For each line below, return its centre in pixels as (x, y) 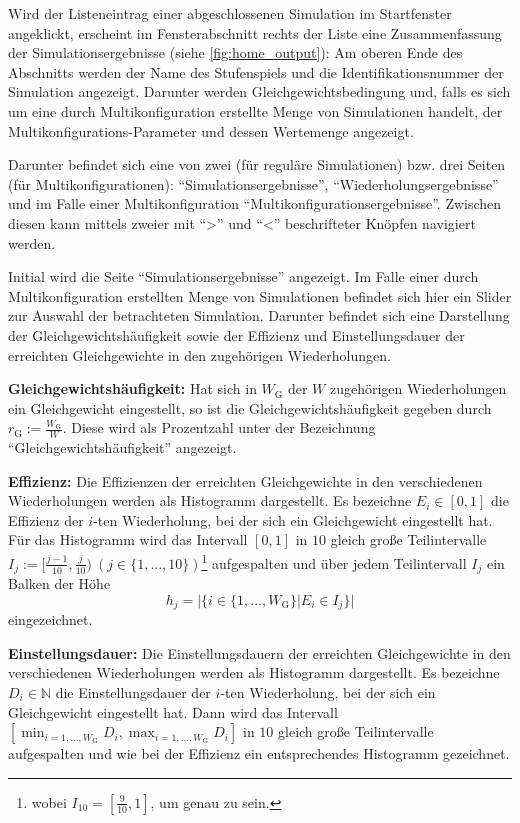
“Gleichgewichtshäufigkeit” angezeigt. (122, 447)
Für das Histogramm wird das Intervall (128, 539)
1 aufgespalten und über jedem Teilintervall (334, 561)
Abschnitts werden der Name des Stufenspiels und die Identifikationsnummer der (256, 71)
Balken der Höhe (59, 583)
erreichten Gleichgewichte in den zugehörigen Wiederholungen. (199, 354)
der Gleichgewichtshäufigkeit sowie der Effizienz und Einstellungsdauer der (236, 334)
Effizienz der (46, 519)
